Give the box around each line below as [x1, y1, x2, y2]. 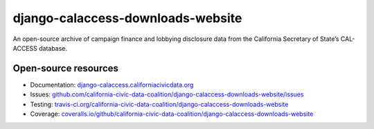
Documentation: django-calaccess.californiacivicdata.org [30, 80, 194, 89]
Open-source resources [12, 62, 119, 74]
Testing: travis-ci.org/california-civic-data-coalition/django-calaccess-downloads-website [30, 100, 289, 108]
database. [38, 44, 68, 52]
